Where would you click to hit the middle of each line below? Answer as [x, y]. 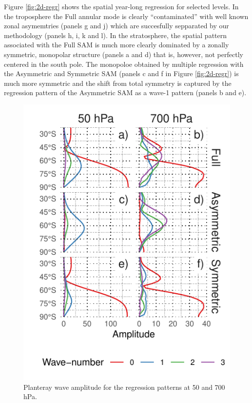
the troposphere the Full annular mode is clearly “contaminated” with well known [126, 16]
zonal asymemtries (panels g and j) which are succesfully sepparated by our [116, 26]
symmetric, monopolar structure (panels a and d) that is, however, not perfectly [124, 54]
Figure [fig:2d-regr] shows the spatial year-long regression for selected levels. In [121, 6]
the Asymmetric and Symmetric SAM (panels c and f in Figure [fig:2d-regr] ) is [121, 73]
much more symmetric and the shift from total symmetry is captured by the [118, 83]
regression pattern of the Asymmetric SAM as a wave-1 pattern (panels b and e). [125, 92]
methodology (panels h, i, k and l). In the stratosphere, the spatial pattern [116, 35]
